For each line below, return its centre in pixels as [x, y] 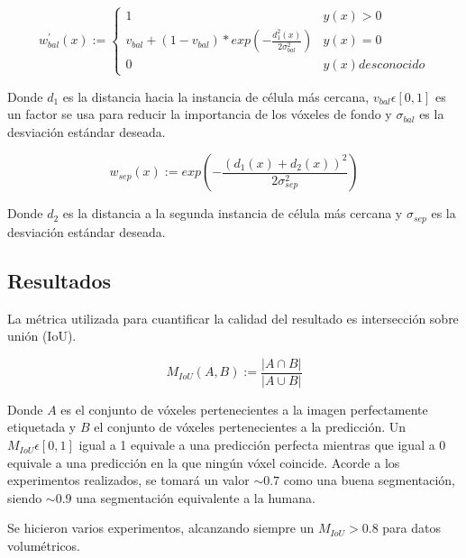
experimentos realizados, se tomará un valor [128, 480]
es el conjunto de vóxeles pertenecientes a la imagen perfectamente [244, 409]
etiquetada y [42, 427]
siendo [25, 497]
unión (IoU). [42, 336]
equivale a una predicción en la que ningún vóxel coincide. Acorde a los [204, 462]
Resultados [59, 280]
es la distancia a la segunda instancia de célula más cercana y [233, 213]
